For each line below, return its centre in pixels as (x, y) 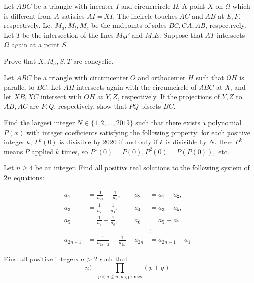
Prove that (20, 60)
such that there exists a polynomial (189, 122)
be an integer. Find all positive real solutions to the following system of (142, 168)
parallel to (19, 87)
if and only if (138, 142)
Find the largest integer (39, 122)
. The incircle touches (145, 15)
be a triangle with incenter (74, 6)
